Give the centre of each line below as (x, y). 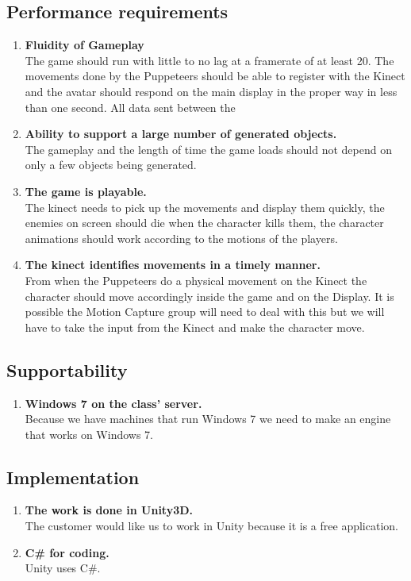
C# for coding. (67, 552)
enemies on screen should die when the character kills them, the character (204, 223)
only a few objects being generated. (111, 165)
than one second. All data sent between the (130, 107)
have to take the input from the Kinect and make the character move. (195, 327)
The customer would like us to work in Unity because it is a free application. (211, 526)
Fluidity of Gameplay (85, 45)
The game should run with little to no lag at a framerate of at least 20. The (209, 60)
